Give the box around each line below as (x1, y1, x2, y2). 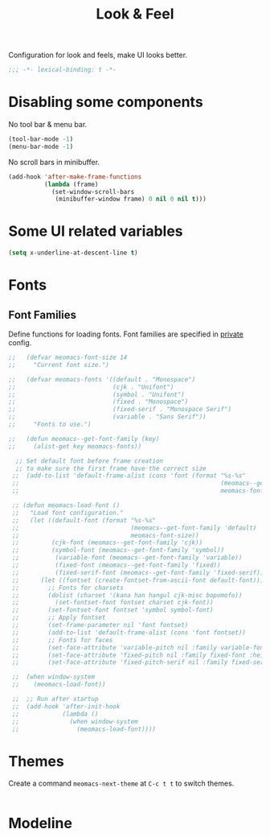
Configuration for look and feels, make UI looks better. (8, 50, 187, 60)
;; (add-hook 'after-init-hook (11, 702, 121, 711)
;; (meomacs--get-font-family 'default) (11, 524, 257, 532)
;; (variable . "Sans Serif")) (8, 413, 207, 421)
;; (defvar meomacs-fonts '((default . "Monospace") (8, 375, 196, 383)
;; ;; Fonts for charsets (11, 583, 125, 592)
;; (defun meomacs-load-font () (11, 501, 121, 509)
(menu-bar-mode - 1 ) (8, 142, 74, 150)
